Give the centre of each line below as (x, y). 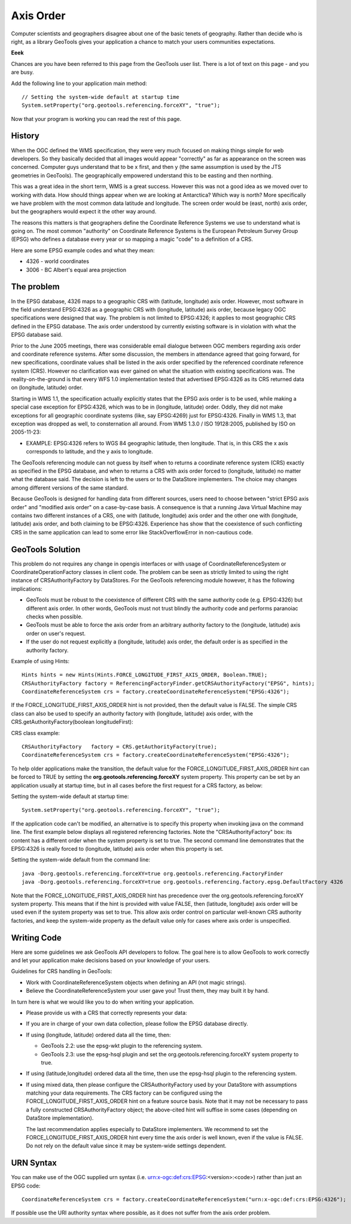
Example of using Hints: (40, 661)
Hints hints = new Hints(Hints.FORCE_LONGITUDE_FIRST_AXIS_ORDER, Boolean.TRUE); (145, 675)
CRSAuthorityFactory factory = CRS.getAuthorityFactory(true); (120, 747)
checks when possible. (54, 616)
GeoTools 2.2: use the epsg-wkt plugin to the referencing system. (122, 1046)
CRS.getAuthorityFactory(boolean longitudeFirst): (72, 722)
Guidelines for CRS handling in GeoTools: (62, 971)
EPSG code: (26, 1186)
